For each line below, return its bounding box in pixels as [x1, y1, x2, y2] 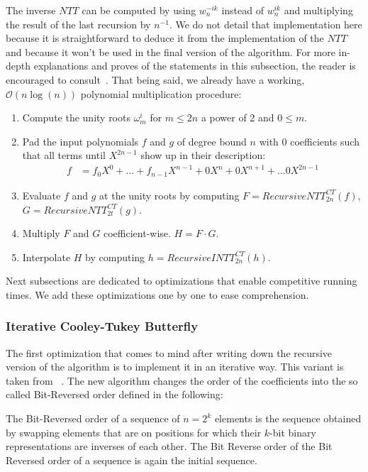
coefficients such [290, 133, 359, 148]
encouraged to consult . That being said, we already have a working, [6, 72, 305, 87]
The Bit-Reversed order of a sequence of [6, 411, 180, 426]
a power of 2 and [201, 110, 274, 125]
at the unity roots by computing [99, 187, 240, 202]
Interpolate [22, 249, 71, 264]
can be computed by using [82, 3, 196, 17]
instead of [221, 3, 264, 17]
